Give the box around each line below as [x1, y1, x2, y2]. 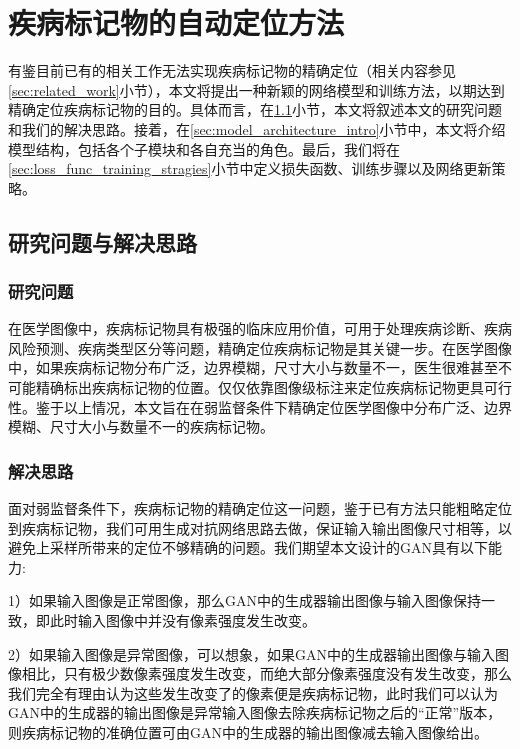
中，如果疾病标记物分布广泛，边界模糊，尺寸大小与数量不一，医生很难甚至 [8, 357, 498, 378]
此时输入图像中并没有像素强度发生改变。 [49, 610, 316, 631]
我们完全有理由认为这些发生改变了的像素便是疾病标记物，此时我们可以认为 [8, 682, 498, 703]
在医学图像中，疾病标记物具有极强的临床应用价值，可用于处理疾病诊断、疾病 [8, 318, 512, 339]
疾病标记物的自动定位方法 [8, 2, 345, 43]
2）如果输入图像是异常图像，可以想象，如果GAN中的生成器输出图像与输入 [8, 643, 495, 664]
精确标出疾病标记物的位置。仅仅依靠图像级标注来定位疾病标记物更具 [35, 377, 484, 398]
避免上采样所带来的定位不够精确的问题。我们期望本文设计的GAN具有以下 [8, 537, 488, 558]
